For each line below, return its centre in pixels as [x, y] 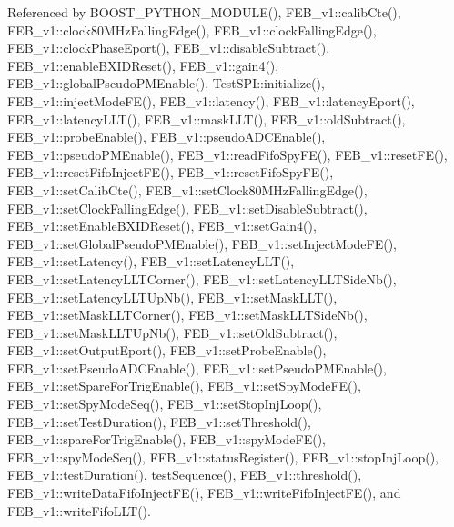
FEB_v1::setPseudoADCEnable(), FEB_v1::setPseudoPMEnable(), [197, 368]
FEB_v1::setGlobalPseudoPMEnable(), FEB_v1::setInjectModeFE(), [202, 243]
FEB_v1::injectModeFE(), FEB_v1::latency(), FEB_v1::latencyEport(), [211, 100]
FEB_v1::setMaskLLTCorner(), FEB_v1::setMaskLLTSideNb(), [187, 315]
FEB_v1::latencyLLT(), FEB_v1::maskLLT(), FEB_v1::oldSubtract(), [207, 119]
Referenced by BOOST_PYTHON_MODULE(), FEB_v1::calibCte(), [204, 12]
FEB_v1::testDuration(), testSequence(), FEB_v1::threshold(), [185, 475]
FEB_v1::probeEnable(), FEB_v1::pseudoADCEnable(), [166, 137]
